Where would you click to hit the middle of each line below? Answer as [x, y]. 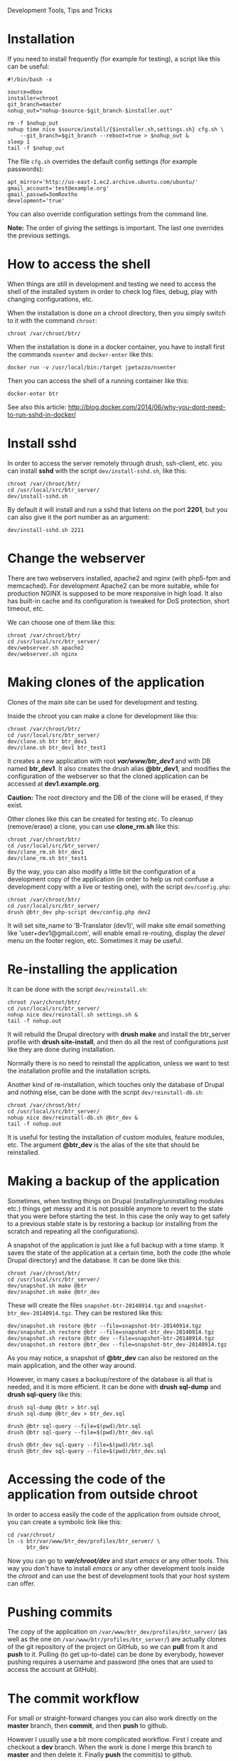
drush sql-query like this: [45, 1394]
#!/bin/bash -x [30, 79]
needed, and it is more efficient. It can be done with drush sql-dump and [114, 1387]
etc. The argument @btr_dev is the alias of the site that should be [104, 1145]
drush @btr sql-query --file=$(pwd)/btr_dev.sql [81, 1432]
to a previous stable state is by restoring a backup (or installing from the [113, 1223]
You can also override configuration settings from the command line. [108, 214]
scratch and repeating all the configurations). [74, 1231]
